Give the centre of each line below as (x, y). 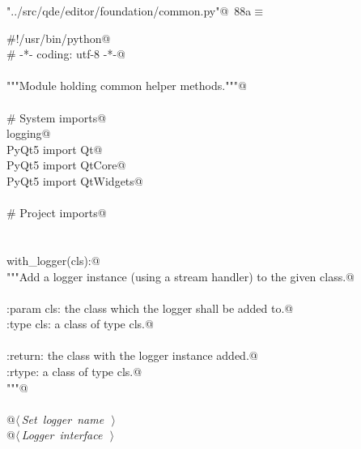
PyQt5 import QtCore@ (66, 165)
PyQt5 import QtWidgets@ (75, 180)
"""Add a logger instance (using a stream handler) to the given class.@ (180, 276)
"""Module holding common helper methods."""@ (127, 86)
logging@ (29, 133)
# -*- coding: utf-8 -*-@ (66, 54)
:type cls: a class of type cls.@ (80, 324)
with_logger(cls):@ (53, 260)
